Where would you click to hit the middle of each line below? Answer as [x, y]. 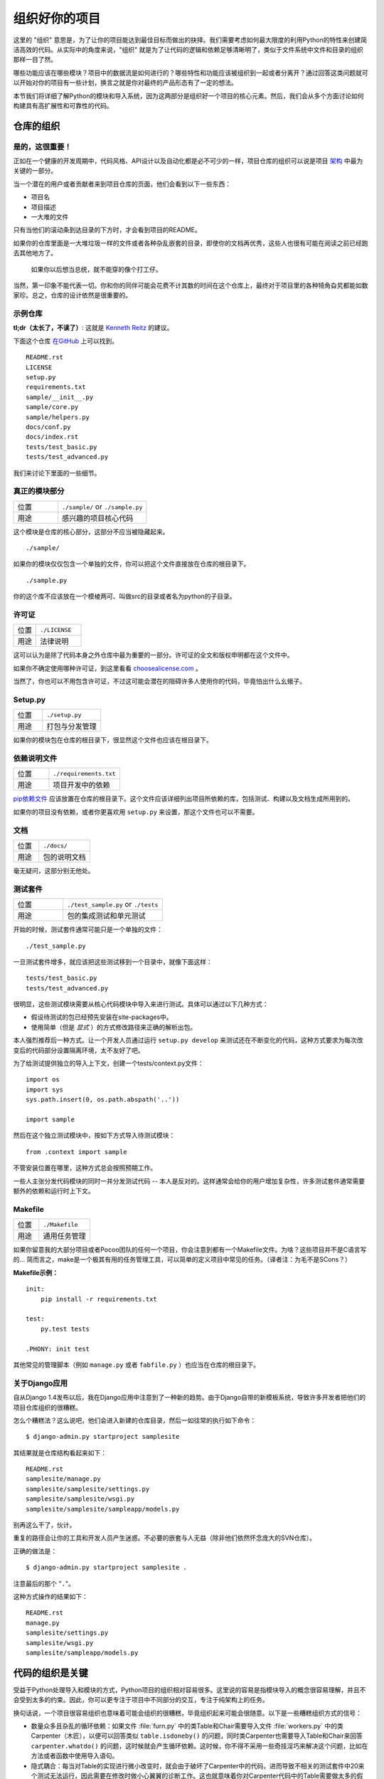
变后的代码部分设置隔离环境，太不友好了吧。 [79, 1050]
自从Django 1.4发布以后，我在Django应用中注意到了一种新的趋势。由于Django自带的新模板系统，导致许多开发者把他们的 [190, 1398]
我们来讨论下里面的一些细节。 [57, 473]
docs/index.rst [52, 437]
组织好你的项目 [57, 19]
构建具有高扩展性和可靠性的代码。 [63, 105]
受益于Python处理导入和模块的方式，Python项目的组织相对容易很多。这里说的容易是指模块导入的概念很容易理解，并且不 [190, 1689]
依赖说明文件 [35, 759]
